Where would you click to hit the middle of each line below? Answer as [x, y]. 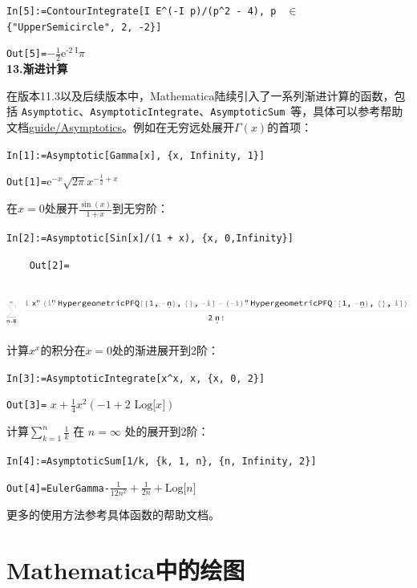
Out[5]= [27, 54]
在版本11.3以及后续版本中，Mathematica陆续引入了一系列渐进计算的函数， [200, 95]
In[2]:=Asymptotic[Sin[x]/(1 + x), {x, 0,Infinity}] [150, 239]
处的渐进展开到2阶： [166, 350]
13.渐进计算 [37, 69]
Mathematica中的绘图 [126, 569]
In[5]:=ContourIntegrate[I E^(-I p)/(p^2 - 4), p [142, 11]
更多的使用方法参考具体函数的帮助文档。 [113, 514]
